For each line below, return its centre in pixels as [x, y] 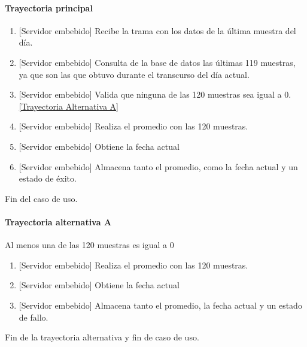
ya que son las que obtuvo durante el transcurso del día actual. [134, 74]
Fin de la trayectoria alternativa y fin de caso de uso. [102, 337]
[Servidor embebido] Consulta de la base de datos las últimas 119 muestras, [157, 62]
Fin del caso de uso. [41, 198]
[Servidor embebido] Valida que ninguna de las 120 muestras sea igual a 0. [155, 94]
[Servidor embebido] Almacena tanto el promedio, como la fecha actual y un [158, 166]
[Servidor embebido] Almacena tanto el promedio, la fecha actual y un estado [160, 305]
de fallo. [34, 317]
